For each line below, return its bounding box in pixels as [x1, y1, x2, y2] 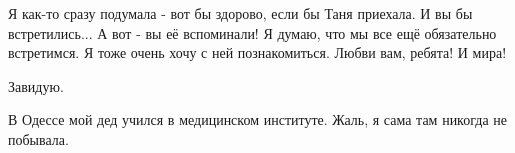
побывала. [8, 128, 69, 149]
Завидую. [8, 75, 64, 96]
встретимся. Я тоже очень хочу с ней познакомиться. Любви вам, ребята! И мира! [8, 42, 507, 63]
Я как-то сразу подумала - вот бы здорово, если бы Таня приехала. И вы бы [8, 3, 473, 23]
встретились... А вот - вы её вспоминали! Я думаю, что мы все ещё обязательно [8, 22, 497, 43]
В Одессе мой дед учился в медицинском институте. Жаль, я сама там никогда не [8, 109, 507, 130]
